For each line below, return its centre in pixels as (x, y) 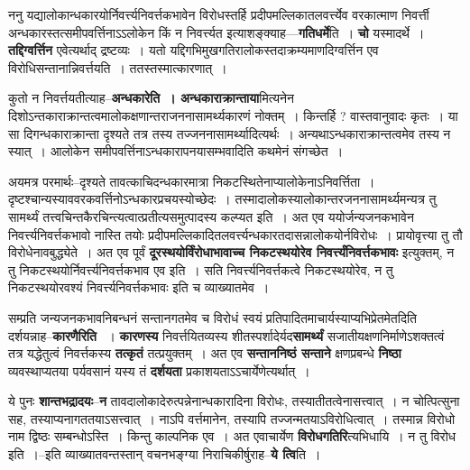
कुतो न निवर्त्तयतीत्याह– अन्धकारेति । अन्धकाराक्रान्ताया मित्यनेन (152, 98)
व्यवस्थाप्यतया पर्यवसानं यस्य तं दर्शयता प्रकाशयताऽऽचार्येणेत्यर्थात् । (159, 370)
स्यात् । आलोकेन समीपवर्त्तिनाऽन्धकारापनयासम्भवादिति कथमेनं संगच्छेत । (176, 151)
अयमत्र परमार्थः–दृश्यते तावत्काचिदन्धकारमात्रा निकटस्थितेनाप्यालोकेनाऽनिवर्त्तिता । (192, 181)
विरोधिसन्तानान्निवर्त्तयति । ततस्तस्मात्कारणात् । (118, 67)
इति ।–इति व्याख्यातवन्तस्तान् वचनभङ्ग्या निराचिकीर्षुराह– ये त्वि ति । (165, 454)
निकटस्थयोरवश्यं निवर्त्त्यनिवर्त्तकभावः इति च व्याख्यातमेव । (139, 287)
